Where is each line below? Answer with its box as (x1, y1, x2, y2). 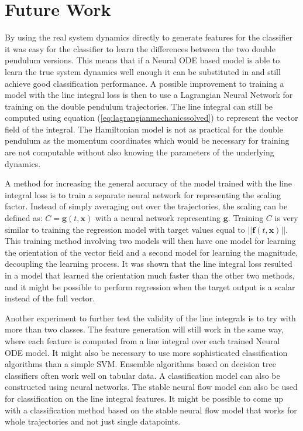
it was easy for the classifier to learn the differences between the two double (5, 42, 276, 55)
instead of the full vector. (5, 292, 95, 304)
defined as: (5, 212, 43, 224)
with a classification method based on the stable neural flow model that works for (5, 403, 297, 416)
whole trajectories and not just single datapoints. (5, 415, 181, 427)
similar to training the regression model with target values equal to (5, 223, 245, 235)
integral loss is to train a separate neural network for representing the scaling (5, 188, 281, 201)
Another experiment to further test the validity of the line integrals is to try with (5, 311, 296, 324)
